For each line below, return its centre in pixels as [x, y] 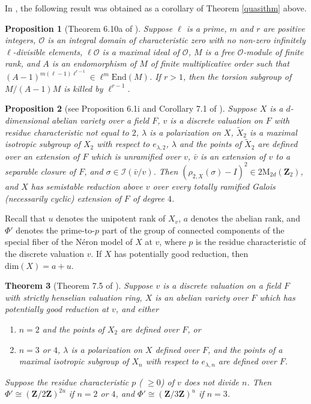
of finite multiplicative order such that [220, 63]
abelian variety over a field [101, 120]
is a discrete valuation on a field [222, 285]
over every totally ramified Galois [214, 186]
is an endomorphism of [94, 63]
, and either [137, 309]
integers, [20, 40]
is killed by [83, 88]
